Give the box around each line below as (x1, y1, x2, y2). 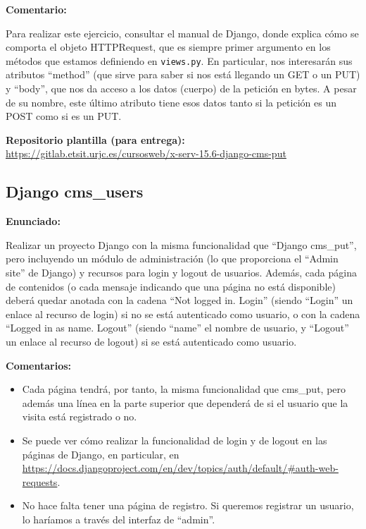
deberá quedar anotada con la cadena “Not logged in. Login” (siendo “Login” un (6, 293, 353, 308)
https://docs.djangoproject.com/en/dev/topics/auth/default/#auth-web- (22, 461, 339, 475)
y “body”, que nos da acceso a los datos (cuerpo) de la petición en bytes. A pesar (6, 81, 357, 96)
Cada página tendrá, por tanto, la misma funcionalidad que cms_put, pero (22, 382, 346, 396)
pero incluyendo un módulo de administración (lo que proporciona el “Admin (6, 251, 339, 266)
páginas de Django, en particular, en (22, 446, 179, 461)
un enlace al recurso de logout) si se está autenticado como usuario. (6, 334, 297, 348)
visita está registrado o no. (22, 409, 137, 424)
